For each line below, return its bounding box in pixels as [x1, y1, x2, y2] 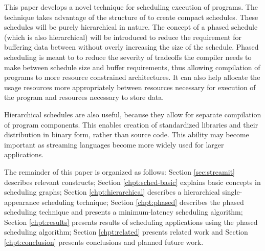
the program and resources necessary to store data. [4, 92, 164, 102]
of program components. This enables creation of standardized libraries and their [4, 119, 258, 130]
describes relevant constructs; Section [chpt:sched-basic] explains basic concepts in [4, 176, 261, 187]
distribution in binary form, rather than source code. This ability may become [4, 129, 249, 140]
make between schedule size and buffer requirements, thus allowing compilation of [4, 61, 260, 72]
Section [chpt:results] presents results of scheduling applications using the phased [4, 216, 258, 227]
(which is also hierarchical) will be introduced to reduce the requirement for [4, 31, 241, 42]
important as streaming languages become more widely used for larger [4, 139, 224, 150]
